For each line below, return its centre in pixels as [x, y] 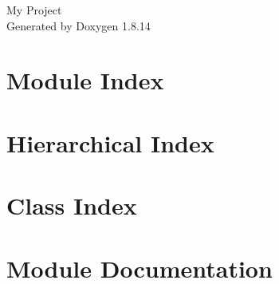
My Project [34, 10]
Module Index [85, 80]
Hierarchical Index [110, 142]
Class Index [72, 205]
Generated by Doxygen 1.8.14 [79, 25]
